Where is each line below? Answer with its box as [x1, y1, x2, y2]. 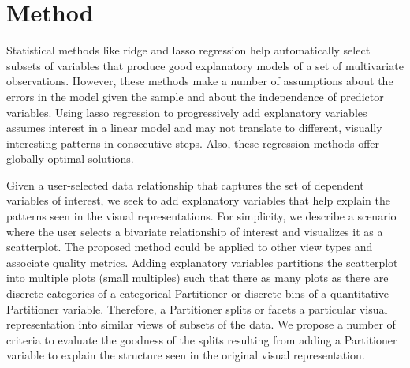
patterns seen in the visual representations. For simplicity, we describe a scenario [6, 208, 397, 224]
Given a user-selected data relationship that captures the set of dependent [6, 176, 364, 193]
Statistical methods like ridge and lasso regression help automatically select [6, 42, 371, 58]
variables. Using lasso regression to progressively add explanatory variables [6, 103, 367, 120]
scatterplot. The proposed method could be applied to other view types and [6, 238, 373, 255]
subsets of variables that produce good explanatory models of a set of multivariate [6, 57, 404, 73]
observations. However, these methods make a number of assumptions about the [6, 73, 393, 89]
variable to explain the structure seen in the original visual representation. [6, 347, 365, 363]
